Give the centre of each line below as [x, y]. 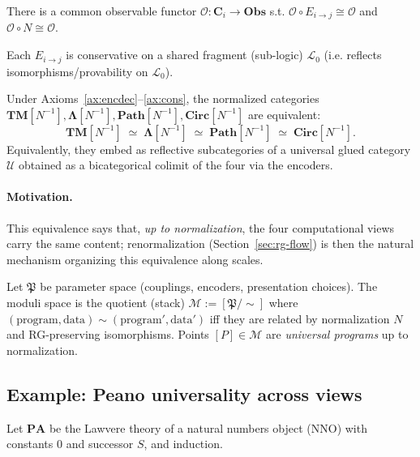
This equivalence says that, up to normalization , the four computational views [201, 227]
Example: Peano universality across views [184, 393]
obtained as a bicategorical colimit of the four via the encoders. [176, 165]
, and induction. [183, 444]
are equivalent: [285, 114]
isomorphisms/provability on [77, 71]
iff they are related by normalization [300, 318]
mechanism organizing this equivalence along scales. [135, 259]
